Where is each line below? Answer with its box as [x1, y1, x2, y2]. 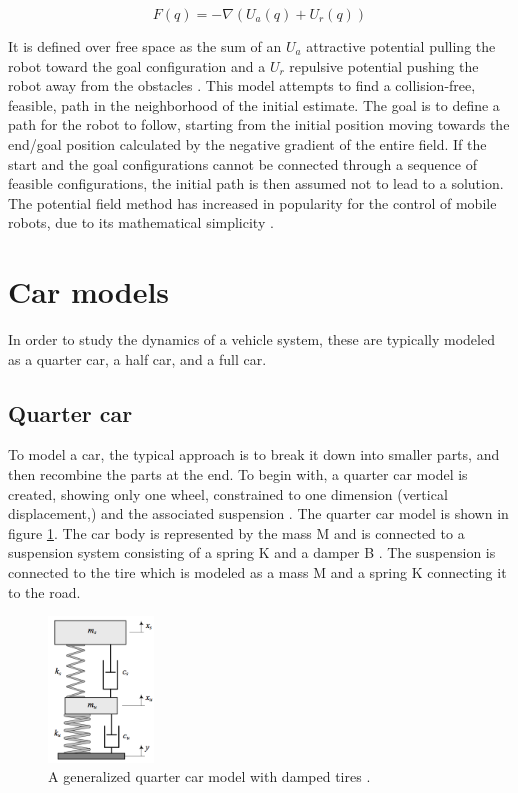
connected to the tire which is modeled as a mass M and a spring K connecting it [8, 562, 507, 583]
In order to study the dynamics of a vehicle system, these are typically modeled [8, 329, 495, 350]
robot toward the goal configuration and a [8, 55, 266, 76]
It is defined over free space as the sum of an [8, 36, 282, 56]
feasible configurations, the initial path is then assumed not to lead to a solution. [8, 173, 504, 194]
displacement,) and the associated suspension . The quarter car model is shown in [8, 503, 509, 524]
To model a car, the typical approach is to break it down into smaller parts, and [8, 444, 500, 465]
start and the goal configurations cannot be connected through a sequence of [8, 153, 477, 174]
